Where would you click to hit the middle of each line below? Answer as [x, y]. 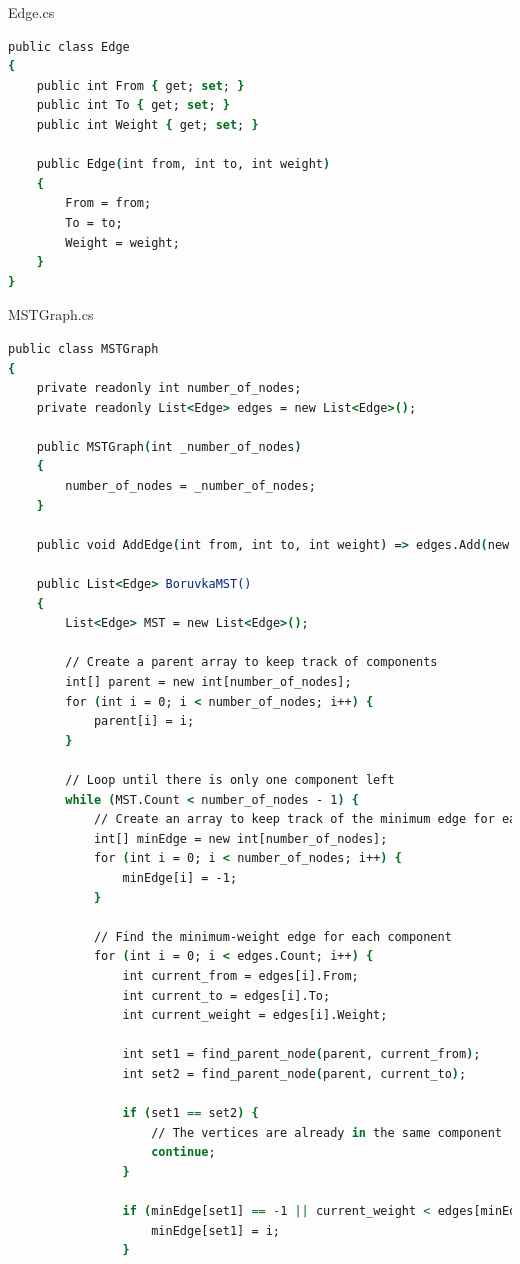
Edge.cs [31, 12]
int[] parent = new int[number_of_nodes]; [208, 682]
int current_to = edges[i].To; [226, 995]
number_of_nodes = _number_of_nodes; [190, 486]
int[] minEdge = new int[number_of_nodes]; [240, 838]
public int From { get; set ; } [140, 85]
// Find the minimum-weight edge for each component [272, 936]
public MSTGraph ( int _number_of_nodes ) [169, 446]
